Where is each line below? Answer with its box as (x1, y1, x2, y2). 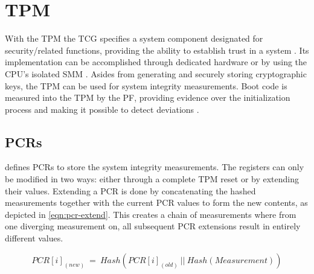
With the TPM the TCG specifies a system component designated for (5, 32, 263, 45)
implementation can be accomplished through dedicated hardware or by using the (5, 56, 307, 68)
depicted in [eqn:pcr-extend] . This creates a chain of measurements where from (5, 208, 296, 220)
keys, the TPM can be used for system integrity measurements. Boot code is (5, 79, 287, 92)
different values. (5, 232, 63, 244)
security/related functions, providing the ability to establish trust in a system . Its (5, 43, 309, 56)
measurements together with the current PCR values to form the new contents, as (5, 196, 308, 209)
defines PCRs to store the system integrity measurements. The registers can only (5, 161, 304, 173)
